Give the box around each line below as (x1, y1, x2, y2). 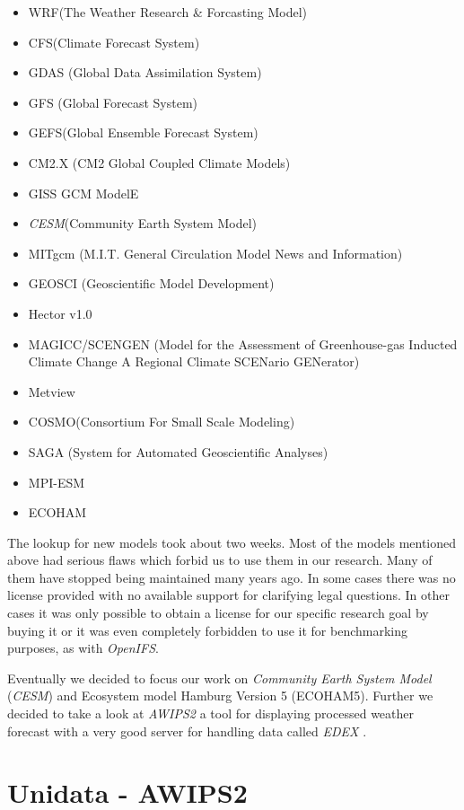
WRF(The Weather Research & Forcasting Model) (28, 3, 308, 21)
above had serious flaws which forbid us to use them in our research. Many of (7, 550, 433, 569)
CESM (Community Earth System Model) (28, 214, 257, 233)
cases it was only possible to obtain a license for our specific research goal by (7, 603, 429, 622)
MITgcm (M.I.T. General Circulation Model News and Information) (28, 243, 403, 262)
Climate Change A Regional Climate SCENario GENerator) (28, 352, 360, 371)
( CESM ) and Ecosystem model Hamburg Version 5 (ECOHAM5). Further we (7, 686, 433, 705)
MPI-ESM (28, 472, 85, 491)
